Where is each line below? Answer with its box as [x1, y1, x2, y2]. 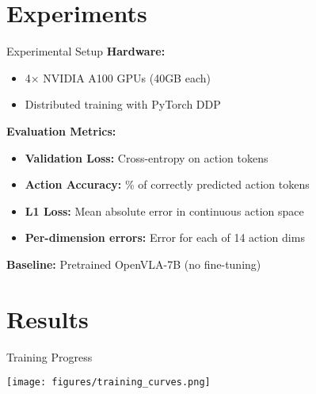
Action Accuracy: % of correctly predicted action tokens [25, 176, 310, 193]
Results [6, 302, 89, 335]
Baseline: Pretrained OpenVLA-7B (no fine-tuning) [6, 255, 261, 272]
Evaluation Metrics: [6, 122, 116, 139]
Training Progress [6, 348, 93, 365]
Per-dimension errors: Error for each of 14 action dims [25, 229, 305, 246]
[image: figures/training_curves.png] [6, 377, 211, 388]
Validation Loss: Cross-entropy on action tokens [25, 149, 268, 166]
